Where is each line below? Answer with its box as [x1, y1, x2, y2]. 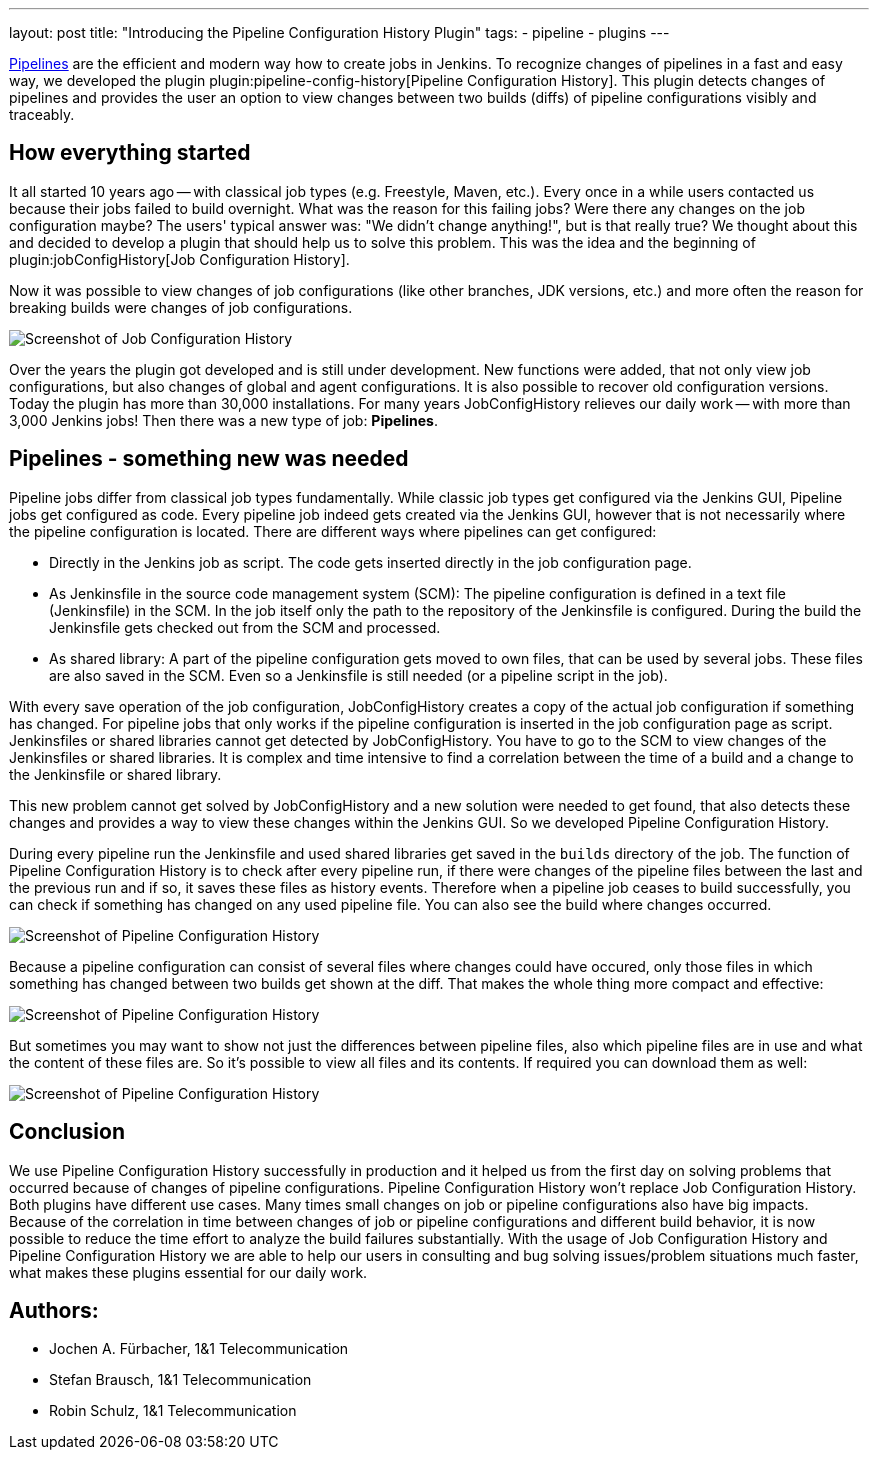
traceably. [9, 106, 75, 123]
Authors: [9, 1297, 99, 1323]
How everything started [9, 140, 251, 166]
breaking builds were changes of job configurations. [9, 298, 353, 316]
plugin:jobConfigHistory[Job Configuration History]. [9, 250, 350, 268]
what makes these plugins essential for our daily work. [9, 1263, 368, 1281]
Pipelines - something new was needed [9, 446, 409, 472]
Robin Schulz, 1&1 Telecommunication [49, 1402, 297, 1420]
